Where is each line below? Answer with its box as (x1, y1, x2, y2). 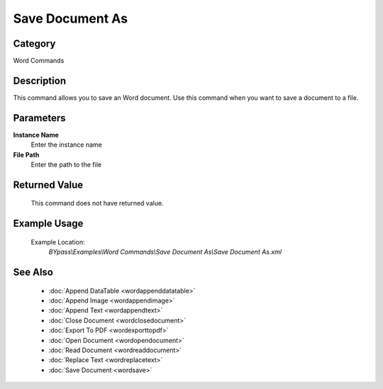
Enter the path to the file (30, 160, 102, 169)
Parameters (13, 112, 66, 124)
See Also (13, 266, 53, 278)
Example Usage (13, 218, 84, 230)
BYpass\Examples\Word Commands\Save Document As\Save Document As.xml (48, 248, 282, 256)
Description (13, 74, 67, 86)
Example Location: (30, 237, 85, 246)
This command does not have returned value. (30, 199, 164, 208)
